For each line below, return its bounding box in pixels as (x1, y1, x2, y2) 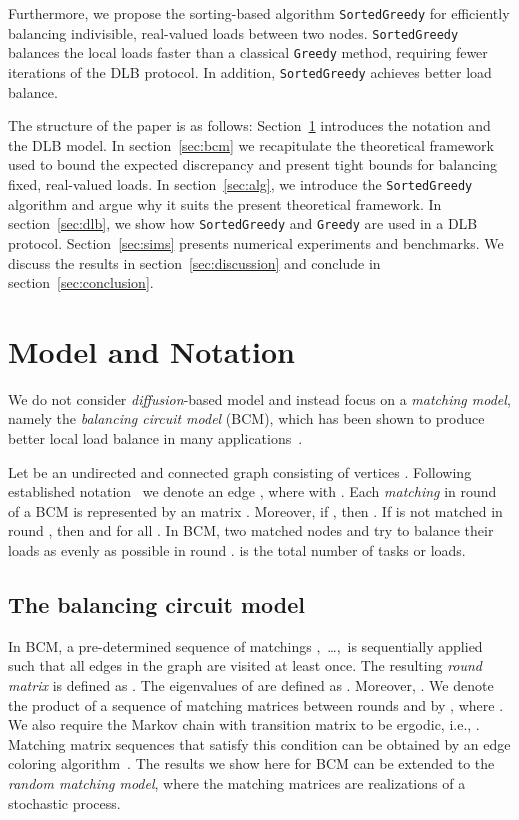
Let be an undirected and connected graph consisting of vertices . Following (8, 461, 472, 482)
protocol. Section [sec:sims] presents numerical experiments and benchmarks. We (8, 232, 504, 253)
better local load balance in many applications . (8, 428, 303, 448)
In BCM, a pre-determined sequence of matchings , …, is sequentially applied (8, 635, 483, 656)
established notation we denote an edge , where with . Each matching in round (8, 481, 497, 502)
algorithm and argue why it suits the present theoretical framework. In (8, 193, 442, 214)
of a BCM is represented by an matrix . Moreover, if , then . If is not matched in (8, 500, 503, 521)
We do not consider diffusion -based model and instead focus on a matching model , (8, 388, 511, 409)
